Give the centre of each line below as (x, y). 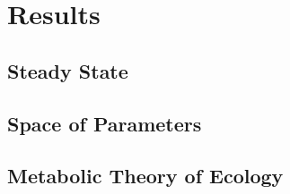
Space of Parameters (105, 123)
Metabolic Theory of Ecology (145, 176)
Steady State (68, 70)
